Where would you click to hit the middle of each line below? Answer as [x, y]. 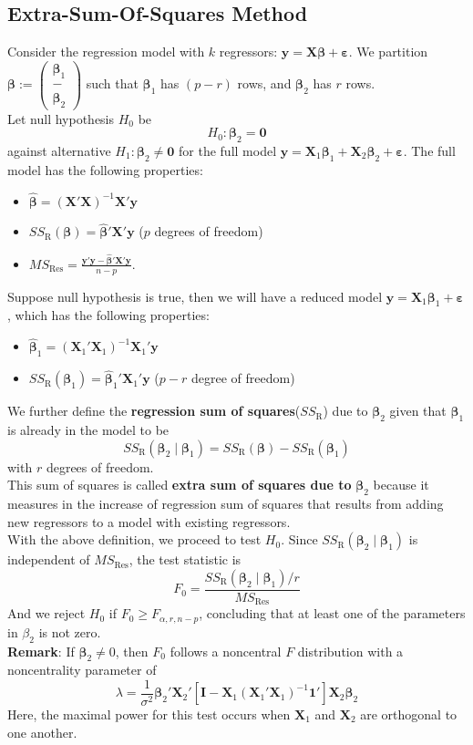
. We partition [388, 52]
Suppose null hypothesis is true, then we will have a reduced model [195, 296]
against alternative [59, 150]
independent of [49, 559]
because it [401, 485]
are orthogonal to [409, 714]
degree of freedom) [243, 378]
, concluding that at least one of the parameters [332, 613]
